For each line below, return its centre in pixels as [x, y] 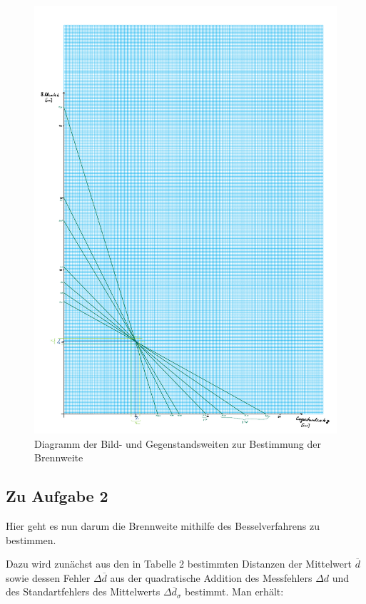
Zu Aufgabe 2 [57, 496]
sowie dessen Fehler [48, 577]
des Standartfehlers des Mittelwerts [83, 592]
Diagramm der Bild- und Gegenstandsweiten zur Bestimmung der [178, 443]
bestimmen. [31, 539]
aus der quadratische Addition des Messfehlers [211, 577]
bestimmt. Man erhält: [234, 592]
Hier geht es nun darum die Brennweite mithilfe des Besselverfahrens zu [163, 525]
